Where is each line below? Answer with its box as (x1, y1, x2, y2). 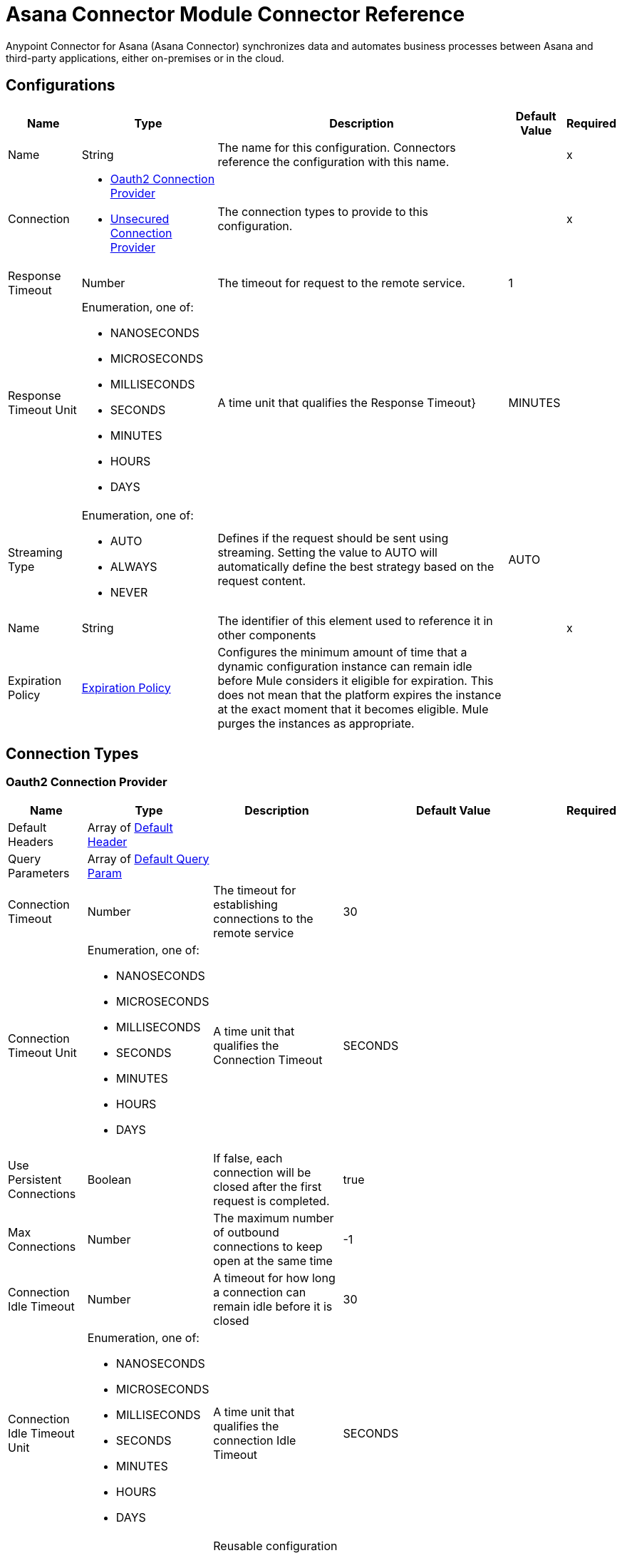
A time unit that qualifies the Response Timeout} (217, 395, 476, 410)
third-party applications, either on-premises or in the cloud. (6, 51, 284, 64)
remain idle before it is (213, 1299, 333, 1314)
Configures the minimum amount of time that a (217, 644, 467, 659)
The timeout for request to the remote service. (217, 275, 465, 290)
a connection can (213, 1284, 306, 1299)
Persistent (8, 1172, 62, 1187)
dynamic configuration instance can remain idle (217, 659, 472, 674)
